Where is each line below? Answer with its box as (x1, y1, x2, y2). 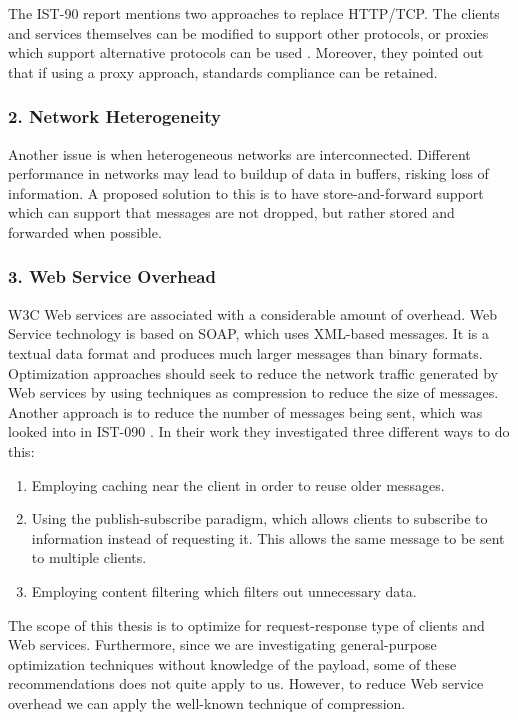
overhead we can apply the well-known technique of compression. (8, 692, 406, 713)
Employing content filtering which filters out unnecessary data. (31, 580, 417, 601)
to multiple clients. (31, 547, 147, 568)
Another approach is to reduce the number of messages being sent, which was (8, 401, 483, 422)
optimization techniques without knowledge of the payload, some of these (8, 653, 457, 674)
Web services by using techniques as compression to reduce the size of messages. (8, 382, 499, 403)
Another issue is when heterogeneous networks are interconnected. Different (8, 143, 471, 164)
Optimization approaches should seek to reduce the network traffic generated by (8, 362, 499, 383)
